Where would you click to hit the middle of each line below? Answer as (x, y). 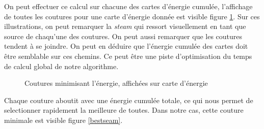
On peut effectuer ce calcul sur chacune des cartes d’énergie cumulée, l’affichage (128, 6)
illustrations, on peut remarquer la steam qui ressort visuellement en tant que (125, 26)
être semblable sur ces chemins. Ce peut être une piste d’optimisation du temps (128, 56)
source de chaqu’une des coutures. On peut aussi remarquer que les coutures (123, 36)
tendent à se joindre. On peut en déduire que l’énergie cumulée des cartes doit (126, 46)
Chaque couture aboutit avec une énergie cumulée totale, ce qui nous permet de (129, 100)
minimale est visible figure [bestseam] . (63, 120)
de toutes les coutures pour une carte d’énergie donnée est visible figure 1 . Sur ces (132, 16)
